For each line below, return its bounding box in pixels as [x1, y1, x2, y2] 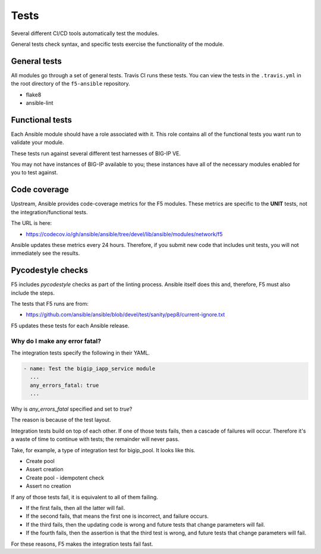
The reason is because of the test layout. [11, 417, 111, 424]
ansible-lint [26, 99, 53, 107]
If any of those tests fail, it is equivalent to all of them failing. [11, 493, 159, 500]
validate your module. [11, 139, 64, 146]
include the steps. [11, 289, 55, 296]
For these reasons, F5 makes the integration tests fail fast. [11, 540, 153, 547]
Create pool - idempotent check [26, 474, 104, 481]
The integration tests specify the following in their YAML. [11, 349, 150, 356]
